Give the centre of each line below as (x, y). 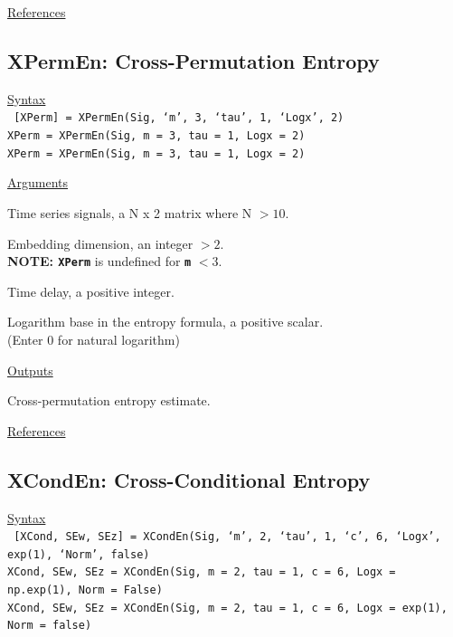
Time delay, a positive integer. (91, 291)
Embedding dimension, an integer (100, 243)
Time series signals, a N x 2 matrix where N (130, 212)
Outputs (30, 370)
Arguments (38, 182)
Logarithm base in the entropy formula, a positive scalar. (165, 322)
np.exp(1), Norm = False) (85, 590)
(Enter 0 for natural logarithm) (94, 339)
